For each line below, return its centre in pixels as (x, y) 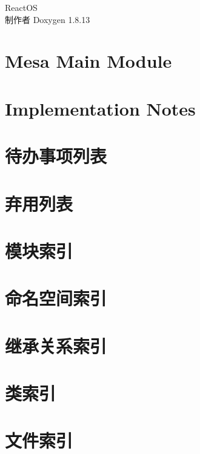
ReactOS (21, 7)
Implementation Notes (100, 108)
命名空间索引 (56, 298)
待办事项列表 (56, 156)
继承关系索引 (56, 345)
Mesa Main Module (88, 61)
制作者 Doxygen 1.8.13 (48, 19)
